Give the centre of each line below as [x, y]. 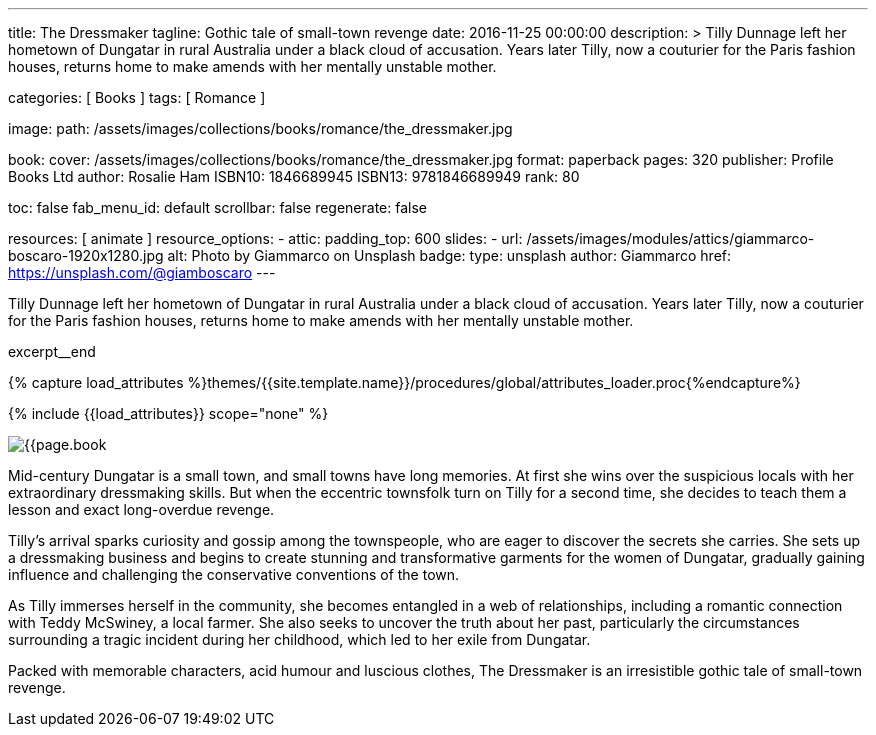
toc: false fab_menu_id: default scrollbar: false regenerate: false [217, 207]
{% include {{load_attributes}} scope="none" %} [168, 413]
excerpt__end [52, 351]
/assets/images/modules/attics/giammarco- [670, 238]
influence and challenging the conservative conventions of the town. [234, 574]
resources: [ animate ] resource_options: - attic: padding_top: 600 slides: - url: [265, 238]
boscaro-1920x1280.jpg [86, 255]
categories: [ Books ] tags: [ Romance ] [137, 97]
